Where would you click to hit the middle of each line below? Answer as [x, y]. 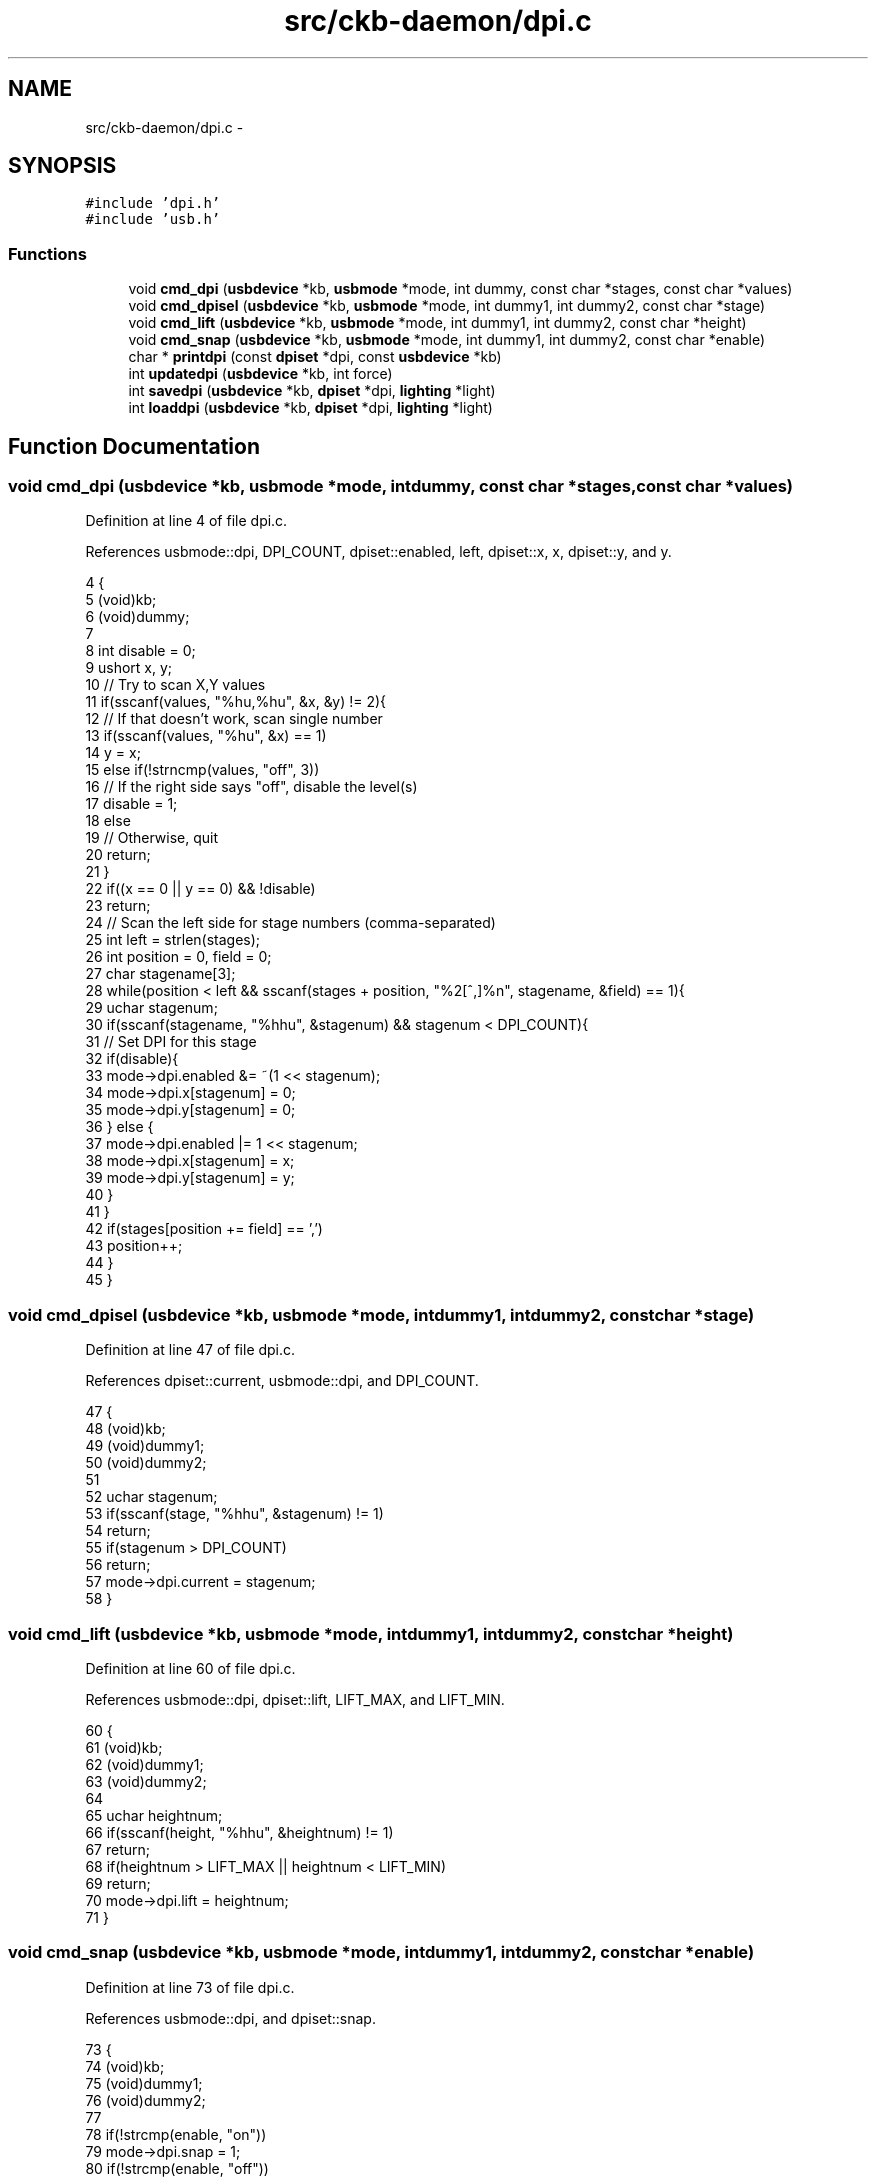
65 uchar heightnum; [154, 1815]
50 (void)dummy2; [146, 1463]
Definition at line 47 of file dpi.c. [190, 1350]
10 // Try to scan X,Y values [175, 685]
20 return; [118, 855]
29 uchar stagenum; [151, 1008]
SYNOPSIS [62, 166]
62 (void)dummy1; [144, 1764]
